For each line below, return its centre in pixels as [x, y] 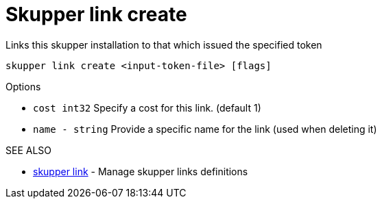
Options [23, 86]
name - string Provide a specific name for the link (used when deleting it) [205, 129]
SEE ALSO [29, 150]
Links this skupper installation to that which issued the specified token [164, 44]
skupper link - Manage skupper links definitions [141, 171]
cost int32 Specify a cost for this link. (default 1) [147, 107]
